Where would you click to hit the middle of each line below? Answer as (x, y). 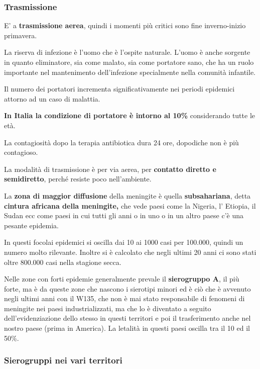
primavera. (21, 35)
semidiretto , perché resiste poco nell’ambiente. (78, 179)
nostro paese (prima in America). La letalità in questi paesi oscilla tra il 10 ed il (127, 328)
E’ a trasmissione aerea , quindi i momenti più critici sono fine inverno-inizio (125, 25)
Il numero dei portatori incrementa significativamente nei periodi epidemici (119, 89)
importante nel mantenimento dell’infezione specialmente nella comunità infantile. (130, 72)
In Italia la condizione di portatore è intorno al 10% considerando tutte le (129, 115)
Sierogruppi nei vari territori (63, 360)
